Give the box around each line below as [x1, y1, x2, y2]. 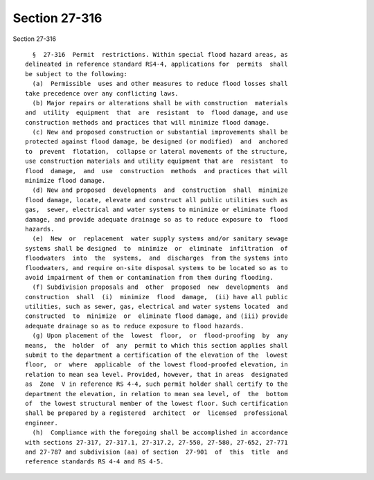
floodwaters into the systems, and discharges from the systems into [25, 254, 288, 263]
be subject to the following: [25, 70, 128, 78]
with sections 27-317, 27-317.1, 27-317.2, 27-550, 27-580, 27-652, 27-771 [25, 438, 288, 446]
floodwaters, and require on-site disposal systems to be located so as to [25, 264, 288, 272]
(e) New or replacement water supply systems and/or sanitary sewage [32, 235, 288, 242]
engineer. [25, 419, 58, 427]
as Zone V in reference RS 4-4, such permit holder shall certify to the [25, 380, 288, 388]
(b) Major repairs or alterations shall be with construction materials [32, 99, 288, 107]
